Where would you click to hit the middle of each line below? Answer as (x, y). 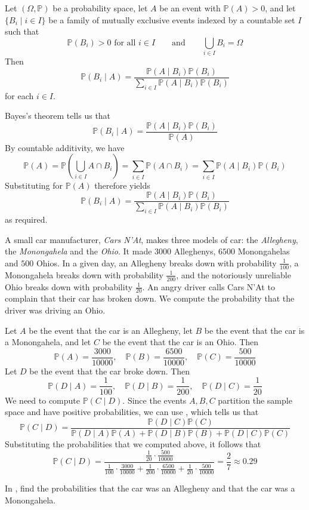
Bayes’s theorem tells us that (58, 116)
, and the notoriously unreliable (234, 274)
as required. (26, 219)
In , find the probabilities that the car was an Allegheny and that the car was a (150, 488)
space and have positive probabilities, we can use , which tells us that (132, 412)
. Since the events (154, 400)
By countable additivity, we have (65, 147)
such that (22, 31)
